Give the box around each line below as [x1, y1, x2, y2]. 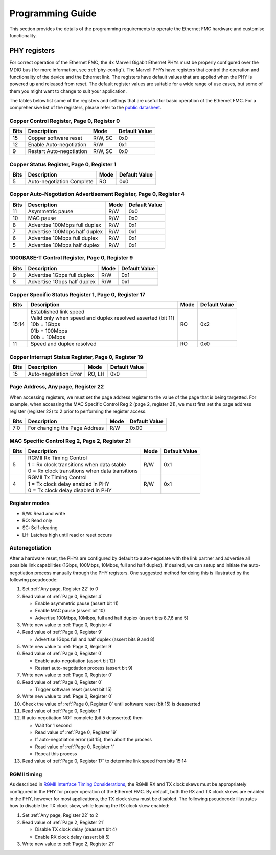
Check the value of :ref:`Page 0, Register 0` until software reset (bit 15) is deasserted [22, 700, 201, 707]
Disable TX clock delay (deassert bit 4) [35, 826, 117, 832]
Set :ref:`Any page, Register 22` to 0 [22, 586, 98, 592]
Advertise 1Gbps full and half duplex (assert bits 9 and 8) [35, 636, 155, 642]
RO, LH [87, 370, 105, 378]
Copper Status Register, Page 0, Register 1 [9, 161, 117, 168]
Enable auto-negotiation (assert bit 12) [35, 657, 116, 664]
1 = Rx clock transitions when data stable [28, 461, 126, 468]
